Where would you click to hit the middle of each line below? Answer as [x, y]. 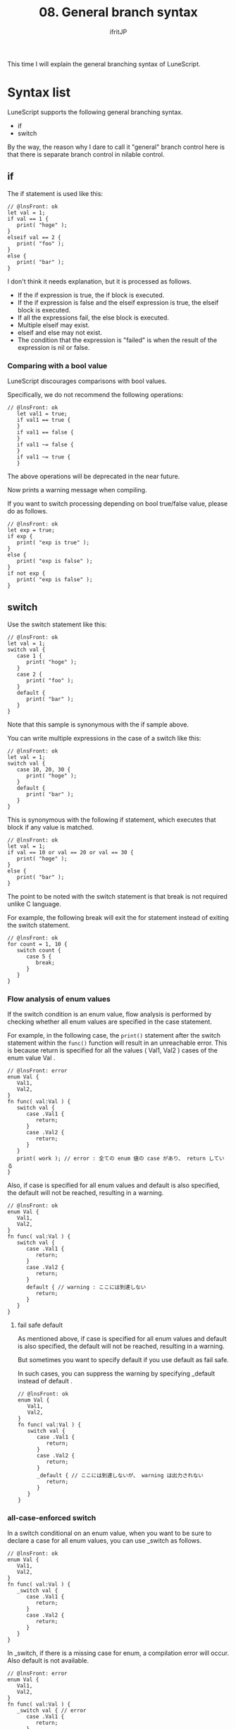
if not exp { [26, 573]
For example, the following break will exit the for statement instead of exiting [118, 917]
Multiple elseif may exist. [54, 324]
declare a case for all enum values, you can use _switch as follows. [105, 1541]
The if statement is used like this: [55, 193]
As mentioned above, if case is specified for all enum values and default [122, 1339]
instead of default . [45, 1381]
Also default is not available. [48, 1661]
